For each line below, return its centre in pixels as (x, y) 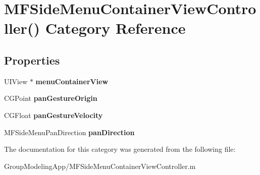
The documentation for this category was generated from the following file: (120, 149)
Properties (32, 60)
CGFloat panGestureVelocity (54, 115)
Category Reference (115, 28)
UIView (16, 81)
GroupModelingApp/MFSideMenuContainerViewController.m (100, 166)
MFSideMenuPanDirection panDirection (69, 132)
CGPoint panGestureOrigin (51, 98)
